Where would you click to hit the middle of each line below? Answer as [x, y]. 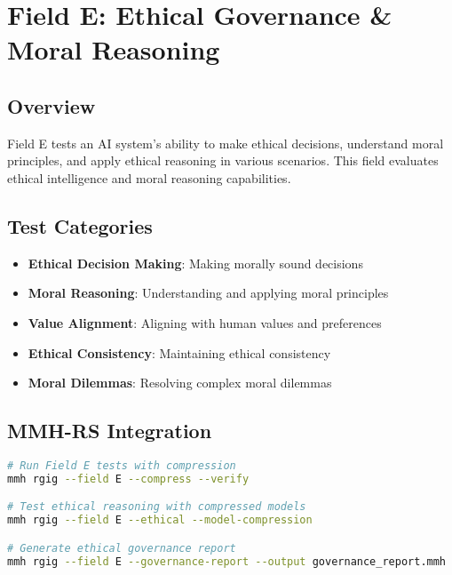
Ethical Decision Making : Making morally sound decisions [195, 263]
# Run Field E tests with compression [122, 465]
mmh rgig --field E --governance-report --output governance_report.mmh [227, 561]
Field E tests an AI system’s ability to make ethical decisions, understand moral [226, 143]
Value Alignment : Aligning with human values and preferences [205, 322]
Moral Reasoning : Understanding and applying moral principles [208, 293]
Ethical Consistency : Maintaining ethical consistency [179, 352]
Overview [52, 105]
